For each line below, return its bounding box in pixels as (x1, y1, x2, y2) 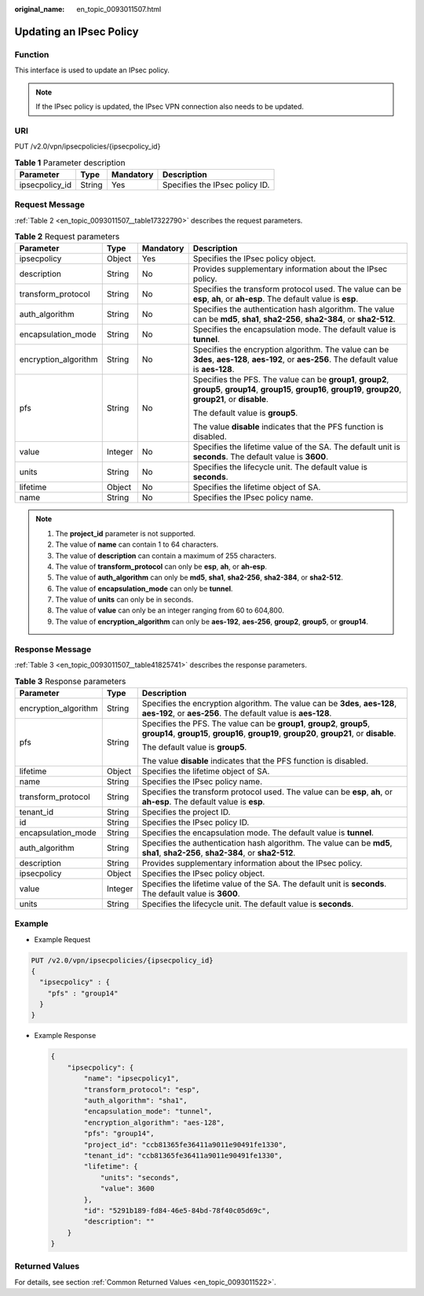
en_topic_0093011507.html (76, 5, 162, 13)
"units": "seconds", (100, 1173, 180, 1182)
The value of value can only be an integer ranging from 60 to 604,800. (55, 606, 284, 615)
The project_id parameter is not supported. (55, 528, 196, 538)
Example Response (34, 1031, 97, 1040)
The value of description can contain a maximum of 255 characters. (55, 550, 277, 560)
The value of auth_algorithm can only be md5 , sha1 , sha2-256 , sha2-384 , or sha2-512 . (55, 573, 343, 582)
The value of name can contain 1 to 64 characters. (55, 539, 219, 550)
